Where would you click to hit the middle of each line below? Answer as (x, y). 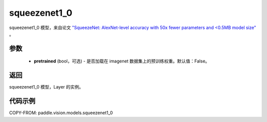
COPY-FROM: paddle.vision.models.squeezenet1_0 (61, 113)
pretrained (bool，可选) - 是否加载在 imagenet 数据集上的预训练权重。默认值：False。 (122, 61)
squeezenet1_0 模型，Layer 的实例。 (46, 87)
